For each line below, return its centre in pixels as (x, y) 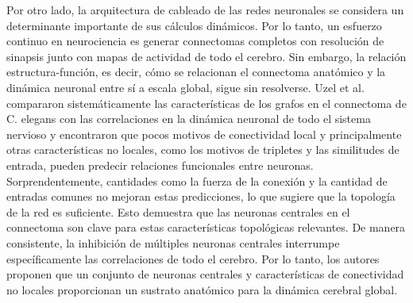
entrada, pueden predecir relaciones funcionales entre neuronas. (160, 165)
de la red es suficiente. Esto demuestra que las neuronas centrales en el (178, 211)
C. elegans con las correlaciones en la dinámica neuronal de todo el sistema (189, 119)
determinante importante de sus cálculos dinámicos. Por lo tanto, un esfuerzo (194, 25)
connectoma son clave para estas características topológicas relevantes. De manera (206, 227)
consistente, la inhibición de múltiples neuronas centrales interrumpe (173, 242)
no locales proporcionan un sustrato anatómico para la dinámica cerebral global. (202, 289)
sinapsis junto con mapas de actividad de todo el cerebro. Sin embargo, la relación (206, 56)
